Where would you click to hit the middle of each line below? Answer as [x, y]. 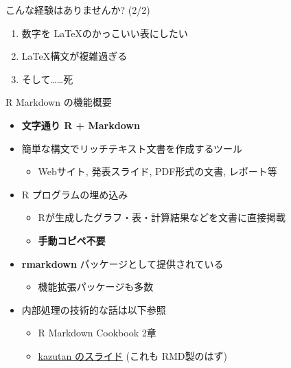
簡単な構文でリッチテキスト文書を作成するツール [132, 148]
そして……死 [47, 79]
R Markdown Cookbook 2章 [97, 333]
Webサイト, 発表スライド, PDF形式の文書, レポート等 [158, 171]
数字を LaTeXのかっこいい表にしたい [105, 33]
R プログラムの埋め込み [75, 194]
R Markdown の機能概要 [59, 102]
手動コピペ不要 [72, 240]
